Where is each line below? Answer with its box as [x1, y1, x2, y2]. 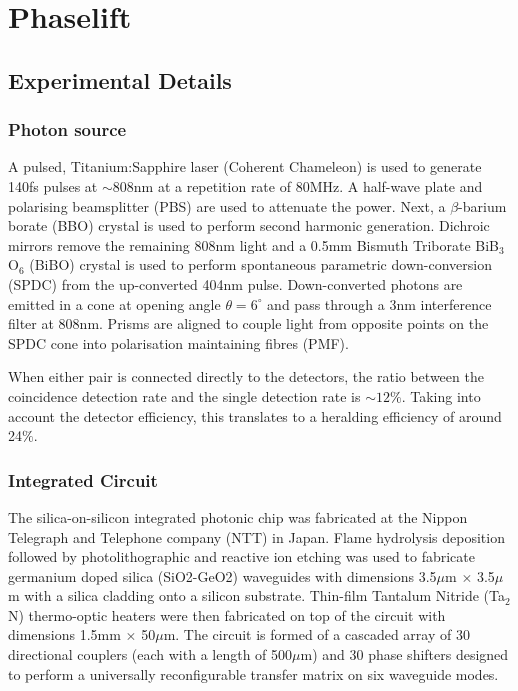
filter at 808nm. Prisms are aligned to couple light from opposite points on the [8, 313, 489, 334]
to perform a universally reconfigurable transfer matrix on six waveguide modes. [8, 663, 499, 684]
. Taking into [401, 385, 481, 406]
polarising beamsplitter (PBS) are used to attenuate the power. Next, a [8, 195, 446, 216]
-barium [458, 195, 507, 216]
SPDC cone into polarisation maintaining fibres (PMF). [8, 332, 349, 353]
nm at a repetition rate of [133, 175, 291, 196]
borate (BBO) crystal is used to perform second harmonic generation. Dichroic [8, 215, 490, 236]
